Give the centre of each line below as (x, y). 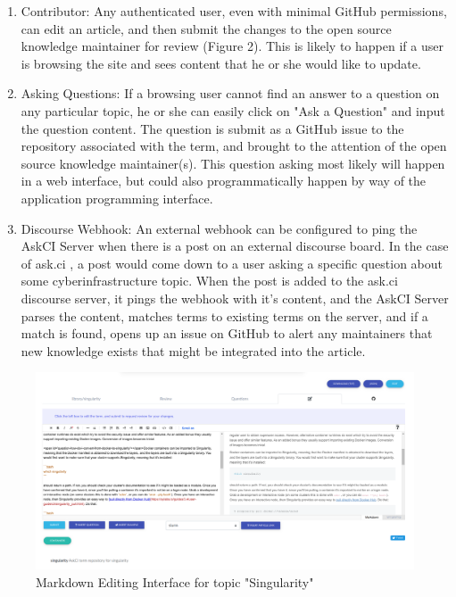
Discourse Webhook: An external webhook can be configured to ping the (219, 228)
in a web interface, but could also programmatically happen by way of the (224, 181)
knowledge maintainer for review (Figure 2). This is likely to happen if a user (232, 46)
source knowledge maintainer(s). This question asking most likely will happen (233, 163)
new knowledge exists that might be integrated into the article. (193, 350)
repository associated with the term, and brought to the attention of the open (234, 146)
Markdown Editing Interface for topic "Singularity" (175, 581)
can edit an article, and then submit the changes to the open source (206, 28)
